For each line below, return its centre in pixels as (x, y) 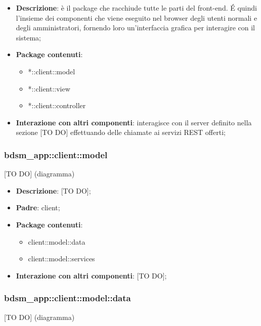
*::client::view (49, 88)
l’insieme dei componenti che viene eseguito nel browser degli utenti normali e (137, 17)
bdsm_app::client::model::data (68, 298)
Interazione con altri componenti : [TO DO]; (91, 275)
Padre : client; (38, 207)
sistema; (28, 37)
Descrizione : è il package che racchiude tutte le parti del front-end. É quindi (136, 8)
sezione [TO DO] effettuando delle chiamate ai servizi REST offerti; (121, 132)
